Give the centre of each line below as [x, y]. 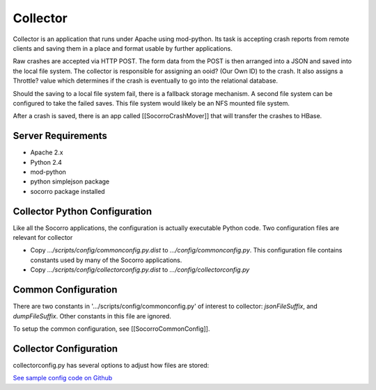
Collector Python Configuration [83, 211]
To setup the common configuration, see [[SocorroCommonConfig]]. [111, 328]
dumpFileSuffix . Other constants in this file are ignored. [92, 316]
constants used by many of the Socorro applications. [106, 260]
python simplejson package [70, 181]
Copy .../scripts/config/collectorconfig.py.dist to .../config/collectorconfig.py [140, 270]
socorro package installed [68, 191]
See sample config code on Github [63, 378]
